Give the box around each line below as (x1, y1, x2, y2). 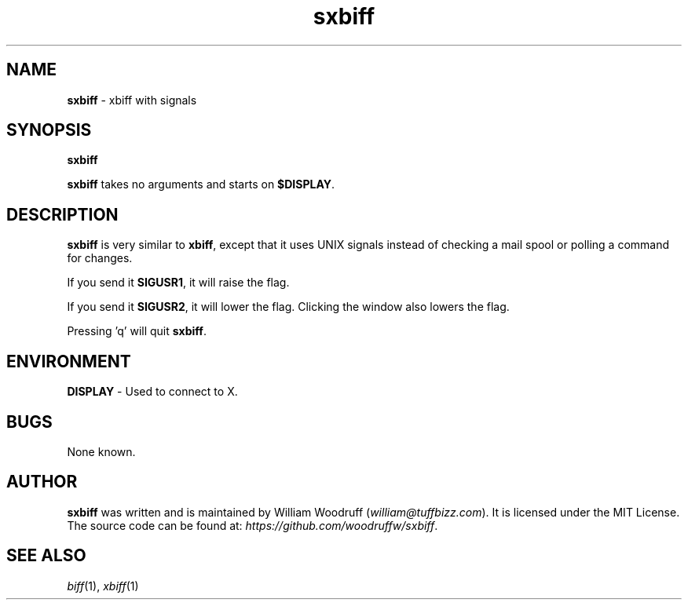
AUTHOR (6, 472, 78, 492)
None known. (67, 444, 136, 458)
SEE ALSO (6, 546, 86, 566)
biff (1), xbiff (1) (67, 579, 139, 593)
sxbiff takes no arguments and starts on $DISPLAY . (67, 177, 335, 192)
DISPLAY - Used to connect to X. (67, 385, 238, 399)
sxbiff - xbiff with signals (67, 93, 197, 107)
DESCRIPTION (6, 204, 119, 225)
